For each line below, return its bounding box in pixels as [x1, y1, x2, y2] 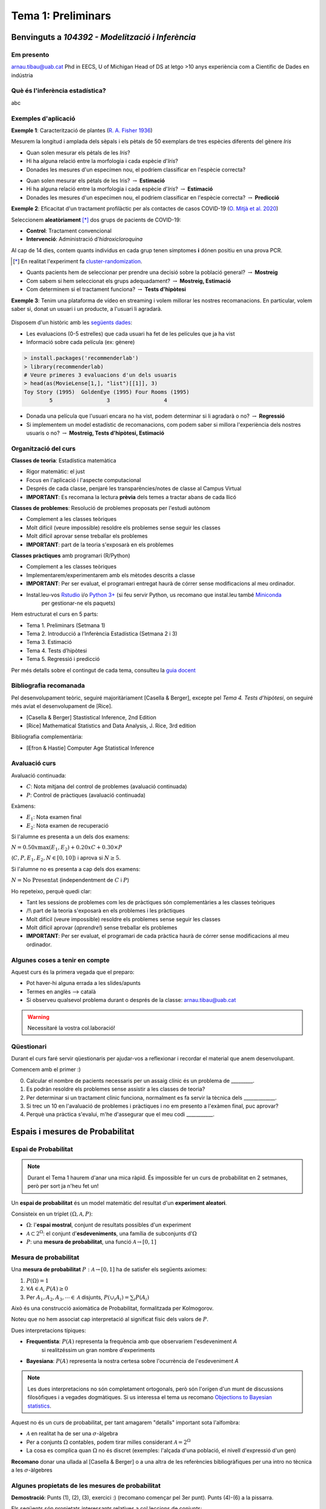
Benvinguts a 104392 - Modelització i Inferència [11, 32, 196, 42]
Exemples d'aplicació [11, 114, 75, 123]
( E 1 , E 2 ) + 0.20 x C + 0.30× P [48, 844, 123, 852]
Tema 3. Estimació [26, 639, 72, 646]
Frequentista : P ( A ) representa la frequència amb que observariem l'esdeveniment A [26, 1338, 237, 1345]
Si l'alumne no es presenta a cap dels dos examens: [11, 865, 141, 872]
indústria [11, 71, 33, 78]
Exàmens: [11, 803, 36, 810]
